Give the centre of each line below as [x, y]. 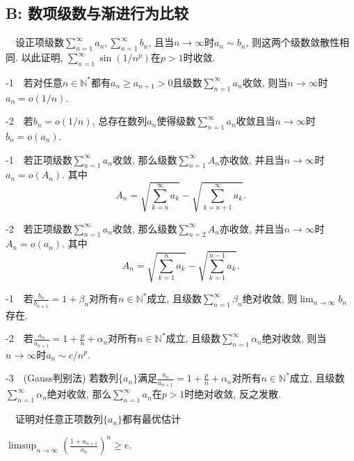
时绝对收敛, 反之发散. [233, 394]
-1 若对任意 [34, 82]
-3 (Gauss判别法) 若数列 [62, 378]
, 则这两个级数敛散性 [292, 42]
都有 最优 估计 [152, 419]
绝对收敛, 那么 [79, 394]
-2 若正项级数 [39, 228]
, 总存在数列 [120, 121]
